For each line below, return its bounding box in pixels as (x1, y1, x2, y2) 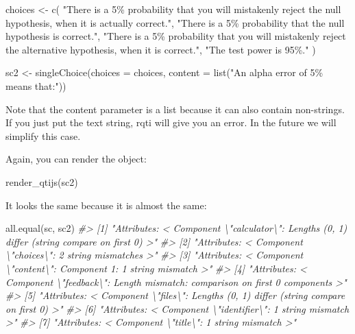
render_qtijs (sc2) (5, 174, 78, 189)
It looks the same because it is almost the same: (5, 198, 207, 212)
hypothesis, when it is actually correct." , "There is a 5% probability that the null (5, 15, 345, 29)
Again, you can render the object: (5, 152, 147, 166)
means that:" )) (5, 78, 66, 93)
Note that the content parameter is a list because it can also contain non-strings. (5, 102, 345, 116)
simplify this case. (5, 128, 81, 143)
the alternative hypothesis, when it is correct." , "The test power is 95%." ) (5, 42, 316, 56)
